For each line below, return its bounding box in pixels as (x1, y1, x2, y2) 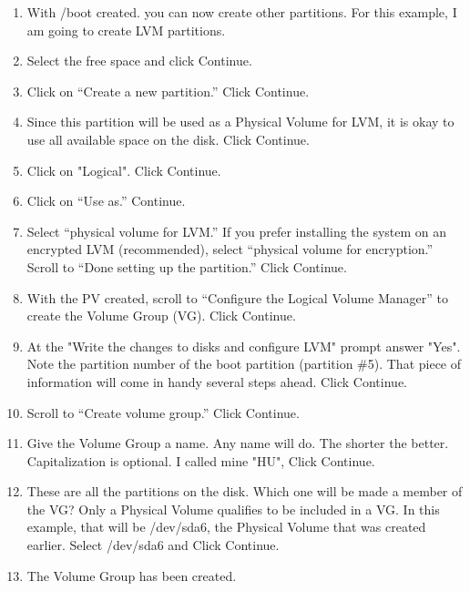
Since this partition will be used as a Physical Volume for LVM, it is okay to (26, 112, 455, 131)
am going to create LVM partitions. (26, 20, 226, 39)
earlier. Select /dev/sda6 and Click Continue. (26, 535, 280, 555)
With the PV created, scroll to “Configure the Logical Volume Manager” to (26, 288, 449, 307)
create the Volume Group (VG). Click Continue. (26, 306, 296, 325)
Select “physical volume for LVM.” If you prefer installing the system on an (26, 221, 447, 240)
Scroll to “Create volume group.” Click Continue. (26, 402, 300, 422)
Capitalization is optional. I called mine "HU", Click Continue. (26, 451, 375, 470)
